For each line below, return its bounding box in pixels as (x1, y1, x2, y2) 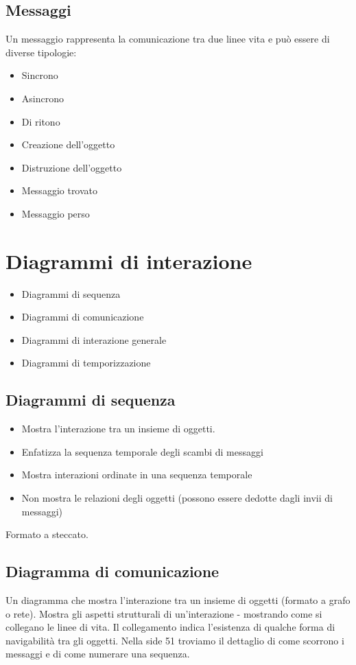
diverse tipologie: (5, 45, 77, 59)
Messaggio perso (21, 206, 90, 220)
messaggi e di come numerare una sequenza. (5, 646, 190, 661)
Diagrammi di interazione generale (21, 332, 167, 347)
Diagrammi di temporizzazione (21, 355, 151, 370)
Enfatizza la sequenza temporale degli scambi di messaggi (21, 444, 263, 458)
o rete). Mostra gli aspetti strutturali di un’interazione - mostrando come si (5, 606, 322, 620)
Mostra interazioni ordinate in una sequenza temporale (21, 467, 252, 482)
